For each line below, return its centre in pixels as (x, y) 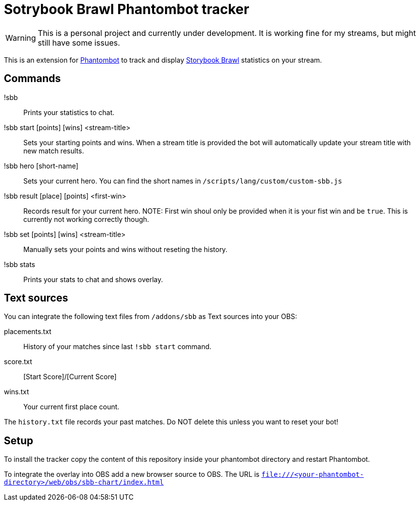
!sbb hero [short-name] (41, 166)
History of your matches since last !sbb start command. (117, 347)
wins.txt (17, 392)
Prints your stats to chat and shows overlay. (93, 279)
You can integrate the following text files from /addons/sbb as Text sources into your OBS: (150, 317)
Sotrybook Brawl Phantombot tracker (127, 9)
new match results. (54, 151)
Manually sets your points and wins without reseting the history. (125, 249)
